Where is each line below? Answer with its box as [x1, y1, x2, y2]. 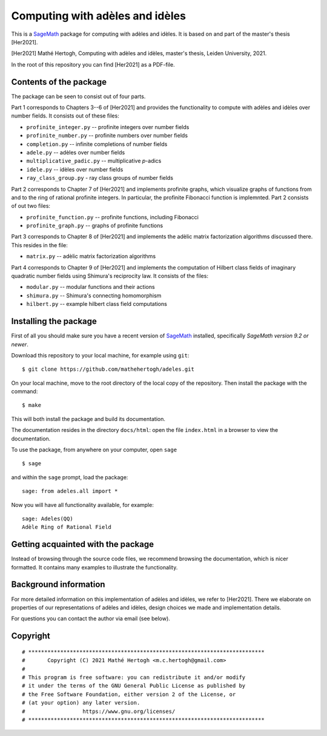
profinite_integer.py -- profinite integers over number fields [26, 123, 190, 130]
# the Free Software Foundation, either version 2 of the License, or [22, 691, 236, 698]
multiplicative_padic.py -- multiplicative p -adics [26, 157, 162, 165]
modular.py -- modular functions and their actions [26, 283, 155, 291]
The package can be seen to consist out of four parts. [11, 93, 146, 100]
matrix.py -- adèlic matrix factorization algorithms [26, 253, 156, 260]
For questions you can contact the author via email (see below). [11, 615, 171, 622]
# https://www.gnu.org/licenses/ [22, 708, 176, 715]
